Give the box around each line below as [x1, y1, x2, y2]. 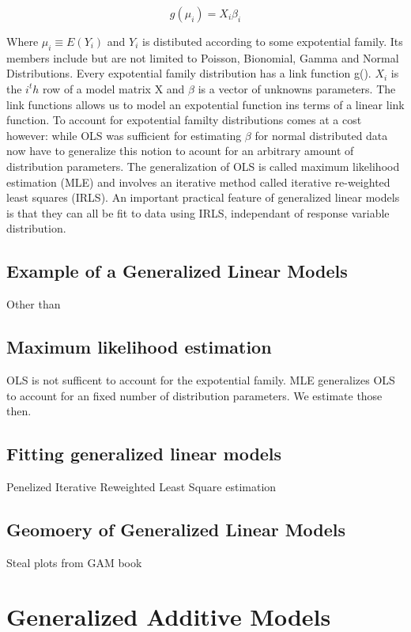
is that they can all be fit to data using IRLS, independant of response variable [6, 204, 390, 221]
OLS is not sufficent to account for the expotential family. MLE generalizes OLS [6, 371, 395, 388]
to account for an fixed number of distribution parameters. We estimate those [6, 387, 383, 403]
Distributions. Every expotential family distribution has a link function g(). [6, 65, 371, 81]
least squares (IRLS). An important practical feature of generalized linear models [6, 189, 400, 206]
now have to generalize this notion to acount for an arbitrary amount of [6, 142, 354, 159]
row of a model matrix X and [43, 80, 185, 97]
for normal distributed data [255, 127, 388, 143]
